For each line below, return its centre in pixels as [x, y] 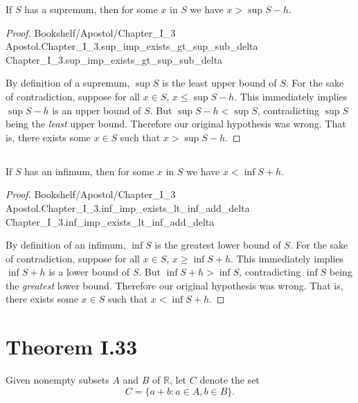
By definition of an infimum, [66, 245]
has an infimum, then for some [89, 171]
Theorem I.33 [72, 347]
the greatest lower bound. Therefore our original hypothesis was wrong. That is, [174, 285]
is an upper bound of [97, 110]
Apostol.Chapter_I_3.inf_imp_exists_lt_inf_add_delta [128, 207]
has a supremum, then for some [91, 9]
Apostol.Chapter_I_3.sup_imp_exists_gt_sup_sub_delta [132, 46]
